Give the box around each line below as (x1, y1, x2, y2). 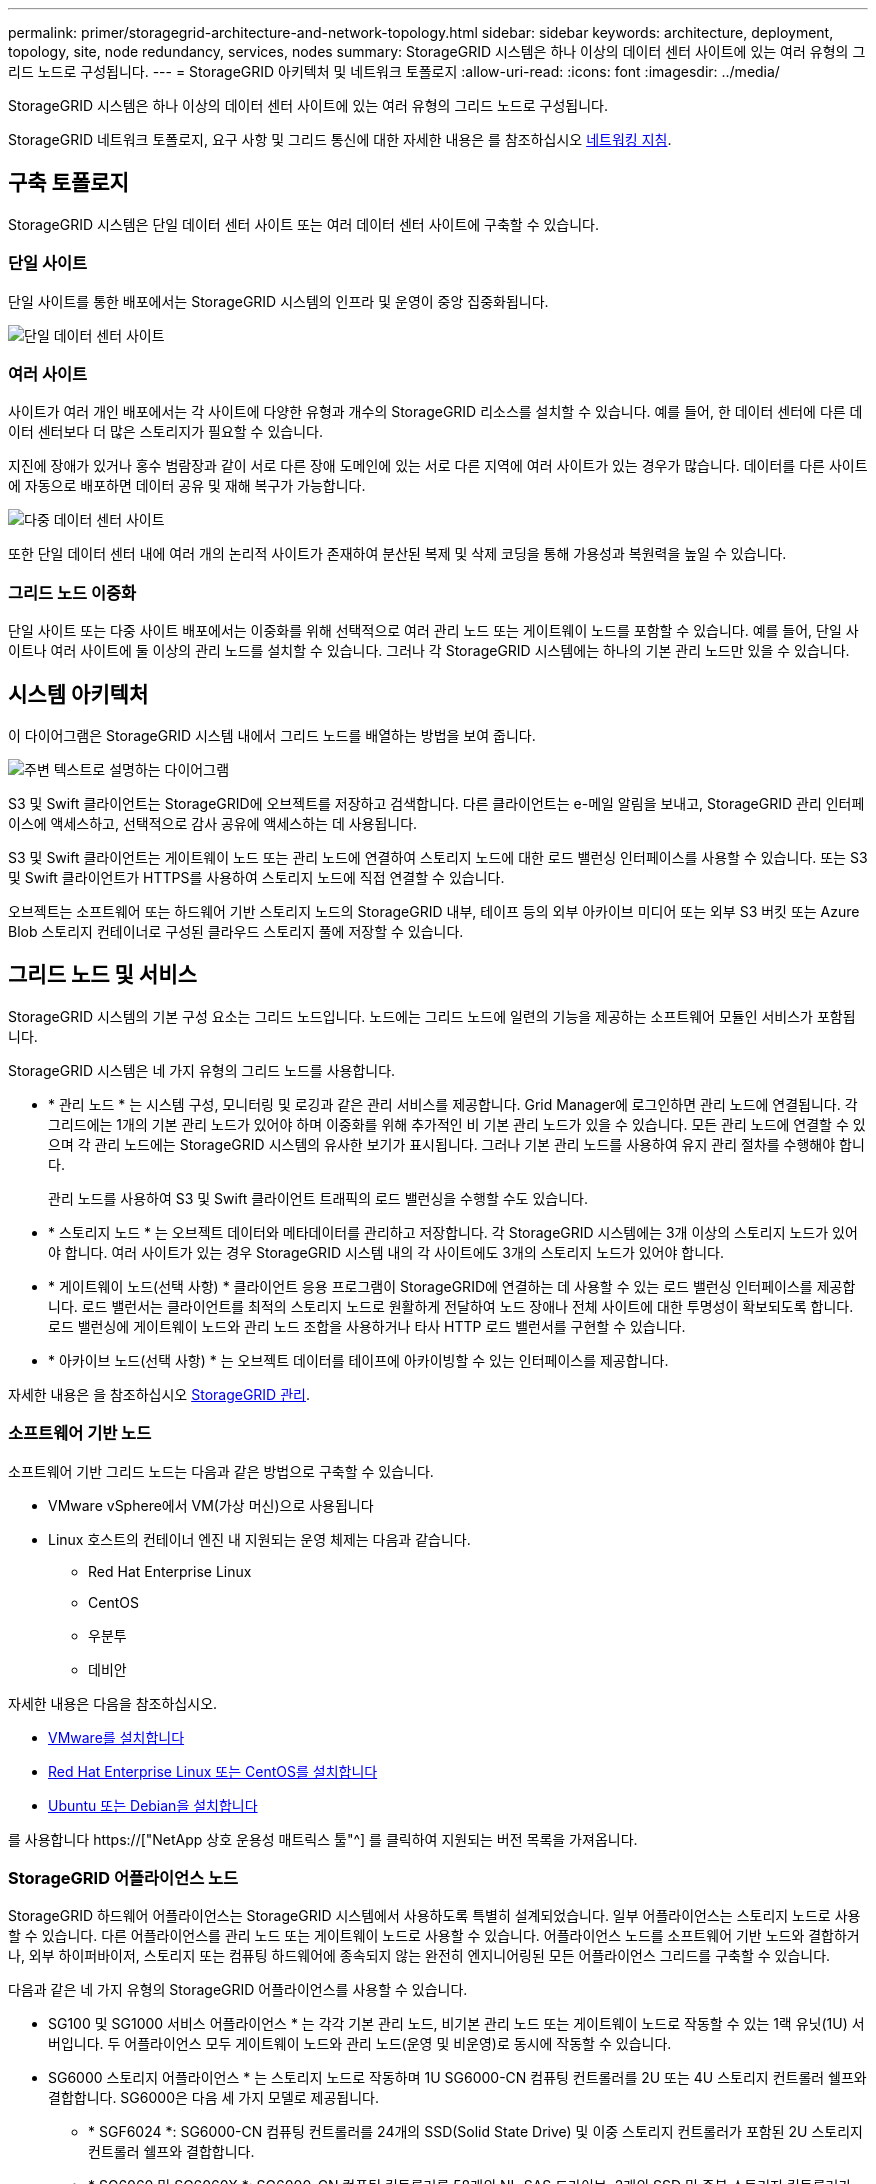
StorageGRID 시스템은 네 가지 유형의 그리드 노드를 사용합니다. (8, 1061, 396, 1079)
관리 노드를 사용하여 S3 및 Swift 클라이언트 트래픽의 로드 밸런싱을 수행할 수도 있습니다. (48, 1189, 588, 1207)
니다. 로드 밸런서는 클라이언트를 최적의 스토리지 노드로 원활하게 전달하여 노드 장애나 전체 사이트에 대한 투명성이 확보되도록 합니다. (48, 1297, 854, 1315)
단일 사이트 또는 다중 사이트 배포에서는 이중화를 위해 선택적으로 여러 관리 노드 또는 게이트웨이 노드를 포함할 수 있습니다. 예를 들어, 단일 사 (8, 622, 859, 640)
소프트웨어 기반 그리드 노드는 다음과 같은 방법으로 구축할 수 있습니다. (8, 1462, 434, 1480)
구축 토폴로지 (8, 170, 129, 196)
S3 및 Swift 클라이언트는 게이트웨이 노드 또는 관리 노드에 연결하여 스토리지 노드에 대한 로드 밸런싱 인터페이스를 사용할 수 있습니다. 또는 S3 (8, 848, 868, 866)
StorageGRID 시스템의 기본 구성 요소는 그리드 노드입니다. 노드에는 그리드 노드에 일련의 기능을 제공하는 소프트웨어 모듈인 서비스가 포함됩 (8, 1007, 856, 1025)
